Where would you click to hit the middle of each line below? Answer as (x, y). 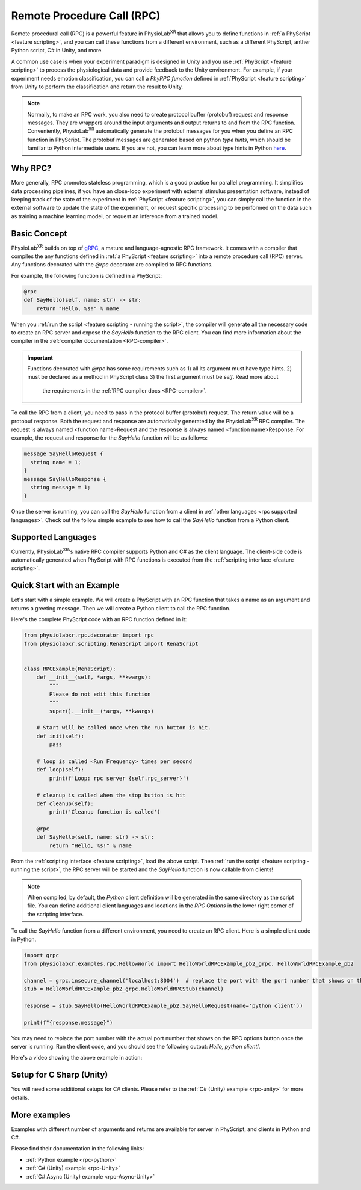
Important (40, 357)
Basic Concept (39, 234)
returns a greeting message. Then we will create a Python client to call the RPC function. (121, 608)
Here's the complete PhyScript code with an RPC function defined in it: (99, 619)
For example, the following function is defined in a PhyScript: (87, 275)
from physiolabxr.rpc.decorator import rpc (89, 635)
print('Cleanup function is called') (105, 812)
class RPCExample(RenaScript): (70, 669)
